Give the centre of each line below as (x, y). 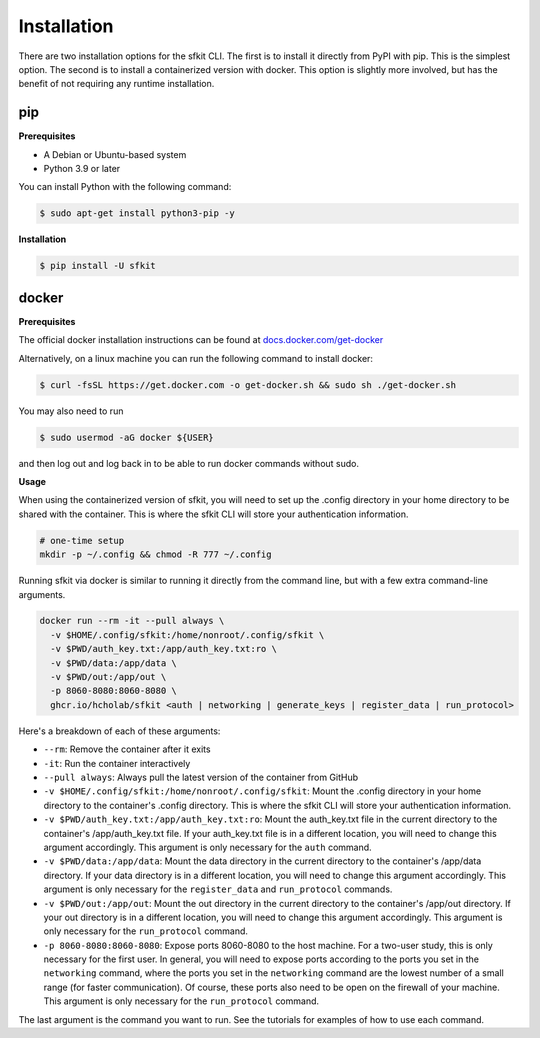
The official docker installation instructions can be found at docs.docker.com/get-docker (201, 340)
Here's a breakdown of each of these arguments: (119, 731)
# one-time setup (82, 540)
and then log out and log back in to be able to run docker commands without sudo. (189, 463)
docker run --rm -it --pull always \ (132, 621)
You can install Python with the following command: (125, 187)
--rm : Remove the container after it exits (127, 749)
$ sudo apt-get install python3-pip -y (137, 213)
